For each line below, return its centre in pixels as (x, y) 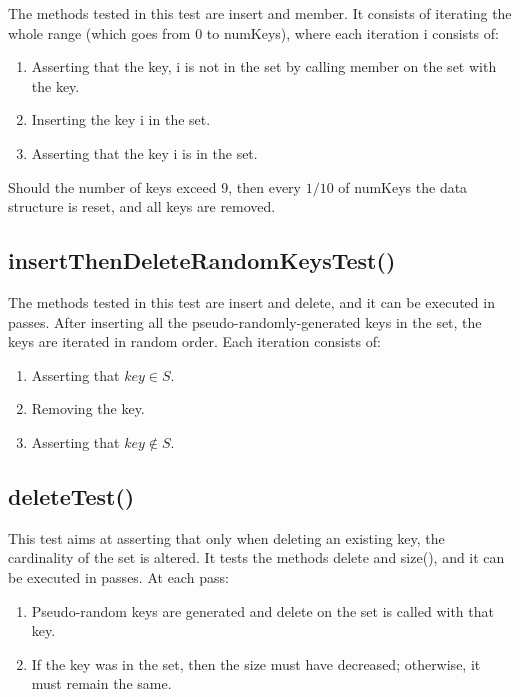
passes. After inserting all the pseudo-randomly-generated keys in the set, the (245, 321)
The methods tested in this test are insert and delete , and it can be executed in (251, 301)
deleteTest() (71, 495)
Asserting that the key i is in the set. (144, 152)
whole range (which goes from (99, 32)
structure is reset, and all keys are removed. (142, 206)
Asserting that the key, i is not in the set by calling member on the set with (264, 66)
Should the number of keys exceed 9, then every (154, 186)
